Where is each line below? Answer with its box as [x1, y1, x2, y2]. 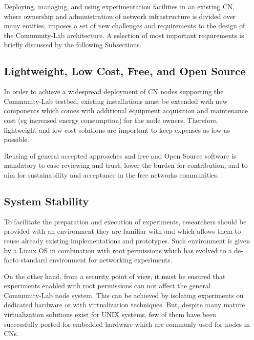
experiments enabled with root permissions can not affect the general [4, 280, 211, 291]
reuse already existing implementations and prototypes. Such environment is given [4, 235, 250, 245]
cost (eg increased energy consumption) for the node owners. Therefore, [4, 115, 218, 125]
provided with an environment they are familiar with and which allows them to [4, 226, 241, 236]
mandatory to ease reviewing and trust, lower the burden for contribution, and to [4, 160, 248, 170]
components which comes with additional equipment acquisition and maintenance [4, 105, 248, 116]
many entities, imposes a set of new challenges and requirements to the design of [4, 20, 245, 31]
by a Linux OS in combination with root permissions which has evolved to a [4, 245, 232, 255]
